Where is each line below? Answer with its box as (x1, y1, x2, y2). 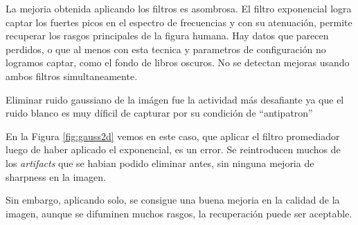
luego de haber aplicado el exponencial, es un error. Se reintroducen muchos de (6, 142, 341, 157)
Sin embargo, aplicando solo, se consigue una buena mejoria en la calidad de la (6, 193, 340, 207)
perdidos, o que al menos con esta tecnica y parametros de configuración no (6, 41, 326, 56)
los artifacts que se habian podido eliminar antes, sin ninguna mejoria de (6, 155, 314, 170)
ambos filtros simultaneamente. (6, 68, 138, 83)
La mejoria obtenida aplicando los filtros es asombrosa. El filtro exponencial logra (6, 1, 352, 15)
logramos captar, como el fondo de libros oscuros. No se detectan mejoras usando (6, 55, 350, 70)
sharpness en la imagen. (6, 169, 106, 184)
